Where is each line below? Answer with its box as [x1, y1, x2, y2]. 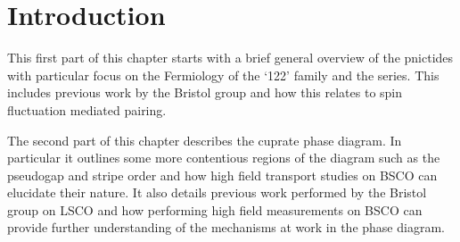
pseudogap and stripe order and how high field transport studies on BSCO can [7, 165, 438, 184]
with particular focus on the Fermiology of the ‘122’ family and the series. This [7, 65, 439, 84]
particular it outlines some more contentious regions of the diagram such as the [7, 148, 440, 167]
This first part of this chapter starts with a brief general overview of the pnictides [7, 48, 454, 67]
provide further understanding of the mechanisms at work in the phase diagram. [7, 218, 445, 237]
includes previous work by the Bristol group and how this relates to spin [7, 83, 403, 102]
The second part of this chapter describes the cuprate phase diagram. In [7, 130, 402, 149]
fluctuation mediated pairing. [7, 100, 167, 119]
